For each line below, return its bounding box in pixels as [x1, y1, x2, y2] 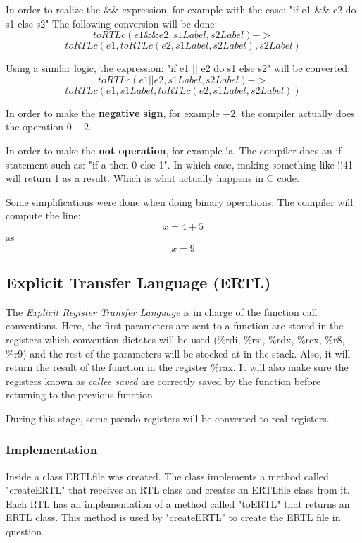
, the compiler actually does [235, 105, 355, 120]
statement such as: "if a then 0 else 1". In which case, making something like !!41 [6, 157, 354, 171]
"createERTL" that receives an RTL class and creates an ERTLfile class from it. [6, 482, 350, 497]
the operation [6, 119, 64, 134]
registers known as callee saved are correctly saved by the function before [6, 373, 321, 388]
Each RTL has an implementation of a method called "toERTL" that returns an [6, 496, 350, 511]
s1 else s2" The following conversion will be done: [6, 16, 218, 30]
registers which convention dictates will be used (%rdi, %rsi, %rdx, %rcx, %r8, [6, 331, 345, 346]
